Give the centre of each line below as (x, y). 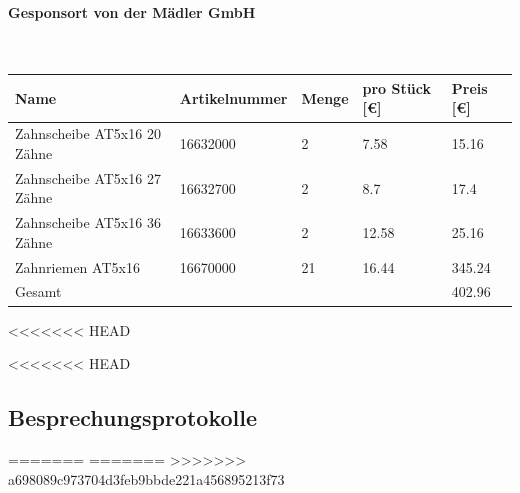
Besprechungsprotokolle (132, 417)
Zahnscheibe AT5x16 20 (88, 133)
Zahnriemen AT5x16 (77, 266)
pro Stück (396, 87)
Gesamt (38, 291)
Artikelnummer (233, 97)
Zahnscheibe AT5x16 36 (88, 222)
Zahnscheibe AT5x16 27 (88, 177)
